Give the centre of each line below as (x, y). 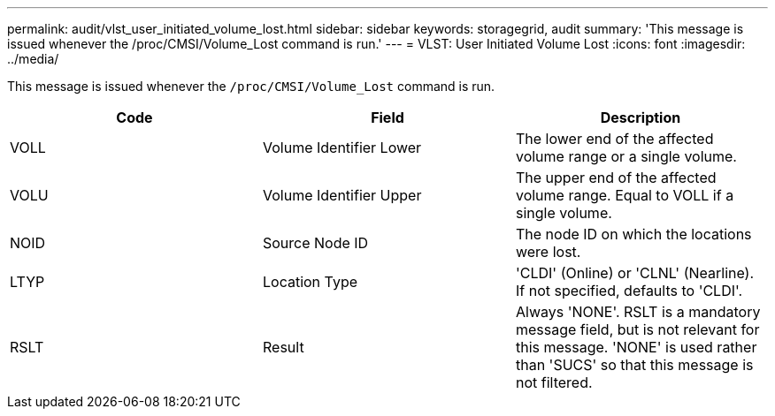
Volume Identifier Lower (342, 147)
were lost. (548, 252)
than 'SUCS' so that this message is (634, 365)
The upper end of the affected (616, 178)
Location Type (310, 282)
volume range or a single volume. (626, 156)
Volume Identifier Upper (342, 195)
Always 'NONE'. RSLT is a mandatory (638, 312)
